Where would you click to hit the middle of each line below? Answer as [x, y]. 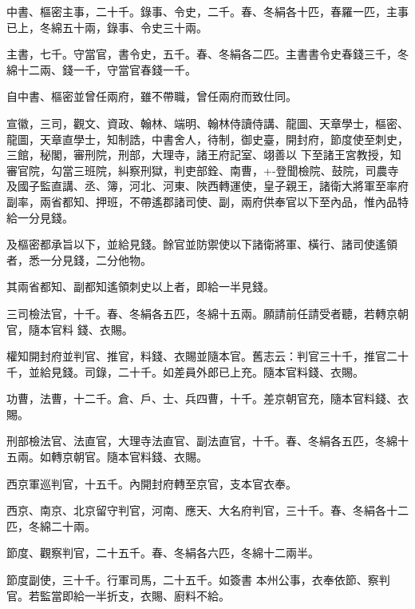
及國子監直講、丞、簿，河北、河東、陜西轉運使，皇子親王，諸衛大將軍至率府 [207, 186]
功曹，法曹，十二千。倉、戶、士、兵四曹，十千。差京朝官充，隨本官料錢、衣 [207, 398]
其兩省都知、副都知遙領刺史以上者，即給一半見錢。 [140, 287]
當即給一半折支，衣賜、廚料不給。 [140, 595]
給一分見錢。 [40, 217]
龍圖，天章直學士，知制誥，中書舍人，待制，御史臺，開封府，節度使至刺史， [207, 139]
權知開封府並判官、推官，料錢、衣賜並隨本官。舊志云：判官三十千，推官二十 [207, 356]
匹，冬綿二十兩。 [51, 525]
